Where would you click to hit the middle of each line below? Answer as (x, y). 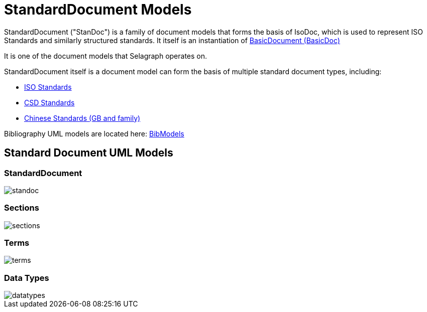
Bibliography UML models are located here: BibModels (94, 133)
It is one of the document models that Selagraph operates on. (106, 56)
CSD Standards (49, 102)
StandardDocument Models (98, 10)
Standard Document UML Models (89, 153)
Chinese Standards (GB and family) (82, 118)
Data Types (27, 278)
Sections (22, 208)
